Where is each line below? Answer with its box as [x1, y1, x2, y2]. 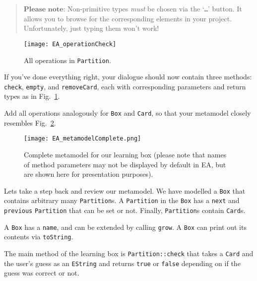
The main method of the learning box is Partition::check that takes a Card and [4, 248, 254, 258]
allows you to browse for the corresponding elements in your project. [23, 13, 232, 23]
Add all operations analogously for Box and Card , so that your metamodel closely [4, 108, 251, 118]
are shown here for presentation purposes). [24, 169, 153, 179]
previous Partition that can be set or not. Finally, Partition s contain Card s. [4, 205, 246, 215]
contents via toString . [4, 231, 73, 242]
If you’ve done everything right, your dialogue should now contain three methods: [4, 71, 252, 82]
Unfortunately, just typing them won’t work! [23, 23, 159, 33]
